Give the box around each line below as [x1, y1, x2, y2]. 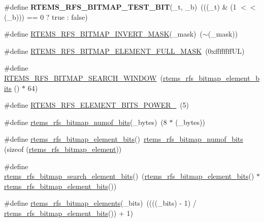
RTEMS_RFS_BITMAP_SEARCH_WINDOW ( [4, 72, 163, 83]
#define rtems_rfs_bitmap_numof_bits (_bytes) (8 [4, 116, 167, 127]
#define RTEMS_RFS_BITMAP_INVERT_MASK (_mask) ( [4, 28, 203, 39]
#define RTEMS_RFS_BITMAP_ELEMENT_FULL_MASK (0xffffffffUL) [4, 45, 245, 56]
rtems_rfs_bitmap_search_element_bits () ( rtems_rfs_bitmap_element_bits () [4, 171, 254, 181]
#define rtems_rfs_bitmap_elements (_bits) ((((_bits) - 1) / [4, 198, 196, 208]
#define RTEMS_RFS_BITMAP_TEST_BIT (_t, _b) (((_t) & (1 [4, 2, 237, 12]
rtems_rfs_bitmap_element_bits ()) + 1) [4, 207, 133, 218]
